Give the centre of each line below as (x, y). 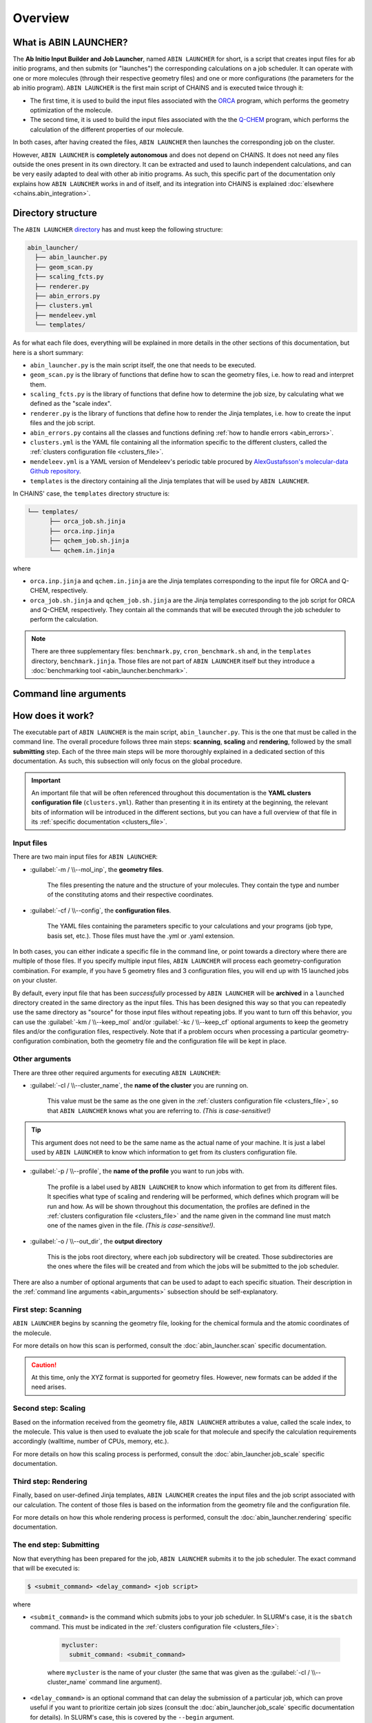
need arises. (49, 1387)
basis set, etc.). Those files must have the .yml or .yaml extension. (141, 936)
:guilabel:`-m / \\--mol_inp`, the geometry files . (97, 869)
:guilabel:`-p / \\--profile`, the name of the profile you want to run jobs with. (137, 1171)
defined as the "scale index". (71, 404)
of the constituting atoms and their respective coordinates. (130, 895)
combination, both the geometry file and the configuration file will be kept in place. (169, 1041)
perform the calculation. (64, 620)
